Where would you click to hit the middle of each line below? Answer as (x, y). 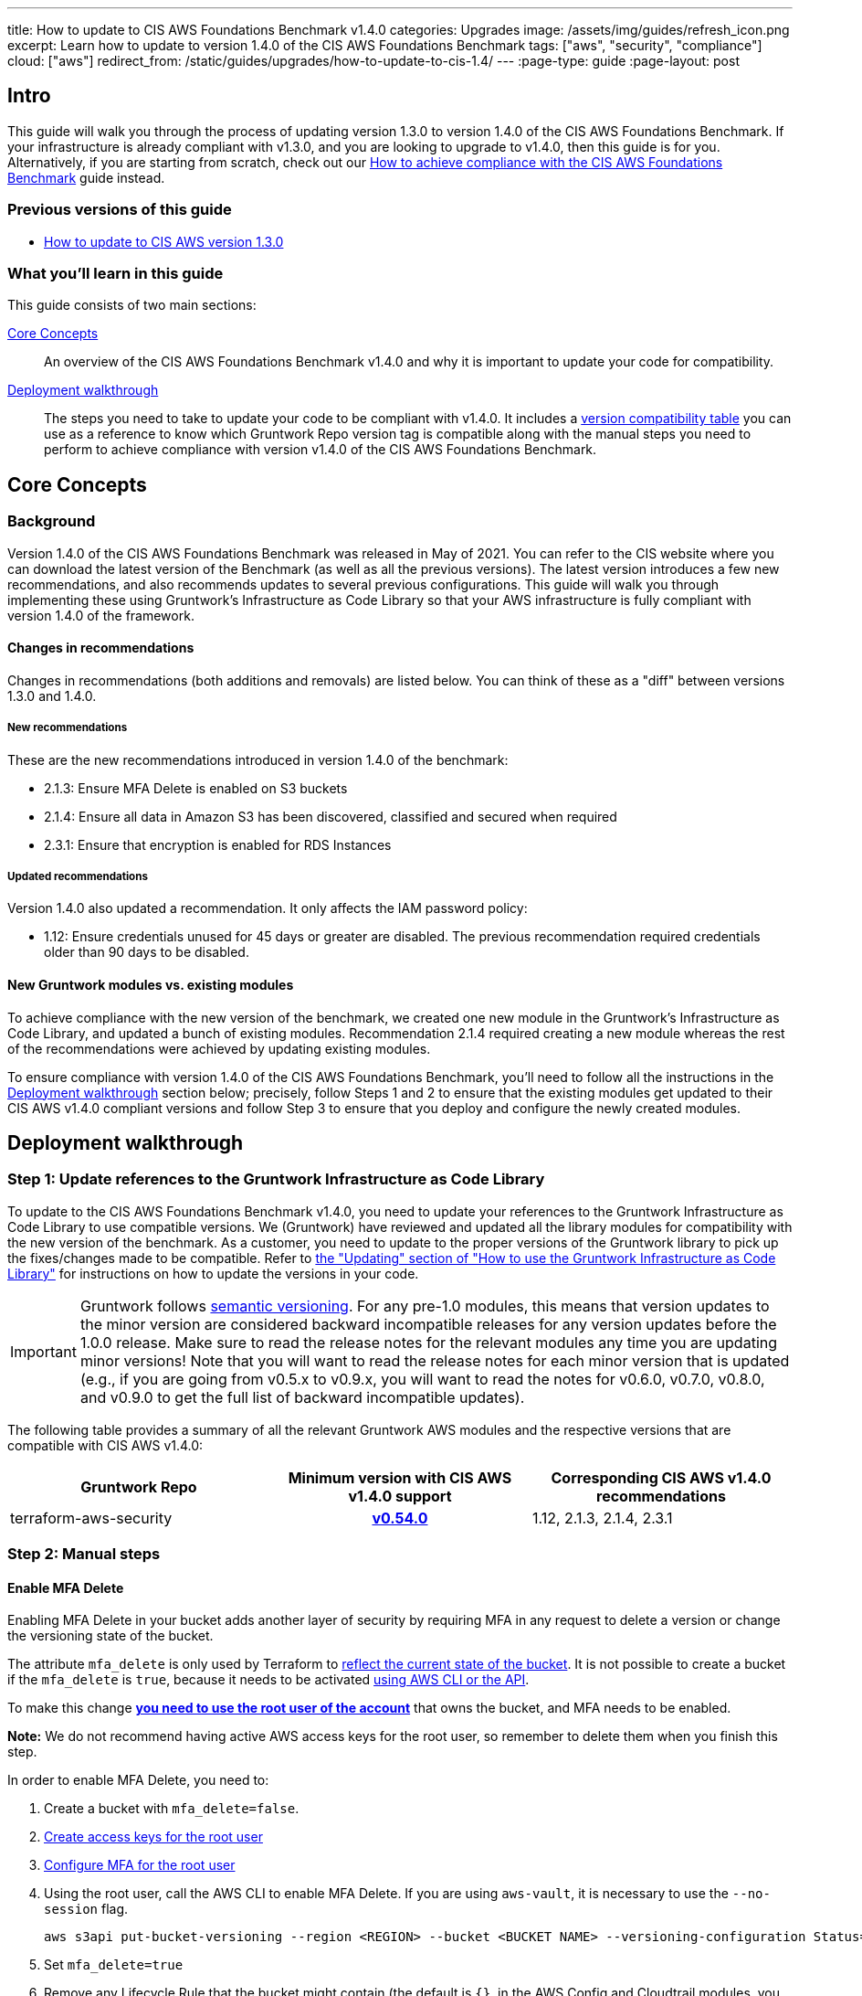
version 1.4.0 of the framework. (101, 615)
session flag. (86, 1909)
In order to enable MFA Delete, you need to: (138, 1780)
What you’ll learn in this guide (116, 273)
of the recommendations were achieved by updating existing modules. (219, 1048)
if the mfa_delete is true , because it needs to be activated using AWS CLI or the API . (268, 1680)
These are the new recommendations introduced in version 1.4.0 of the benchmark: (258, 759)
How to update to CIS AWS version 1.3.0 (164, 241)
